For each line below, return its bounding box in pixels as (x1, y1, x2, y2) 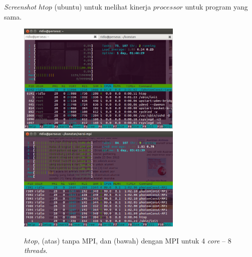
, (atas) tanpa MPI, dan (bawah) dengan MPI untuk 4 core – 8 (37, 235, 231, 245)
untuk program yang (185, 2, 248, 12)
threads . (24, 245, 48, 255)
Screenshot (4, 2, 37, 12)
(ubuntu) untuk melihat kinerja (54, 2, 151, 12)
